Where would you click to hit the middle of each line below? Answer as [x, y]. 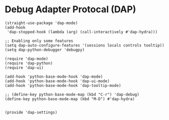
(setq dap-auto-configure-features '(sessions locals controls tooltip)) [85, 45]
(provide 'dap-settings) [31, 112]
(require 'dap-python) [29, 63]
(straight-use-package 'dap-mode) [41, 23]
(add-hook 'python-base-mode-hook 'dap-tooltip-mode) [63, 85]
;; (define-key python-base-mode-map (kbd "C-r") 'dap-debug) [72, 94]
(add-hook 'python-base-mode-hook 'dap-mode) [54, 77]
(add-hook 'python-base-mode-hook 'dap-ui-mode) [57, 81]
